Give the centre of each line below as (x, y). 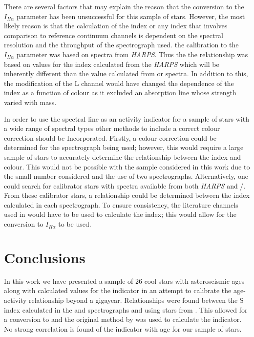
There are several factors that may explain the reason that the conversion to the (124, 6)
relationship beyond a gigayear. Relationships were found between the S (136, 300)
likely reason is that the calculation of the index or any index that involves (116, 26)
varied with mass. (30, 102)
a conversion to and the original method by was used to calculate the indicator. (123, 319)
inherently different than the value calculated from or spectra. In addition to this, (126, 74)
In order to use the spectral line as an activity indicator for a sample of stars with (127, 118)
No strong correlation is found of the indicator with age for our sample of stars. (123, 328)
